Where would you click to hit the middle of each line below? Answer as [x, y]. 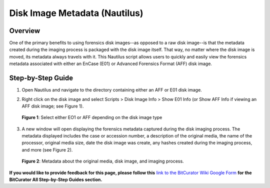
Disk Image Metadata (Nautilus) [76, 13]
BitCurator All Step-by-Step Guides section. [56, 179]
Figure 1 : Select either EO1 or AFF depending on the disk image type [92, 117]
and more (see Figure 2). [47, 149]
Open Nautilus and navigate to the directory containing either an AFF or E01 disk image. [112, 90]
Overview [25, 31]
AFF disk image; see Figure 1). [53, 106]
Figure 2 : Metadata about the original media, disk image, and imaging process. [103, 161]
